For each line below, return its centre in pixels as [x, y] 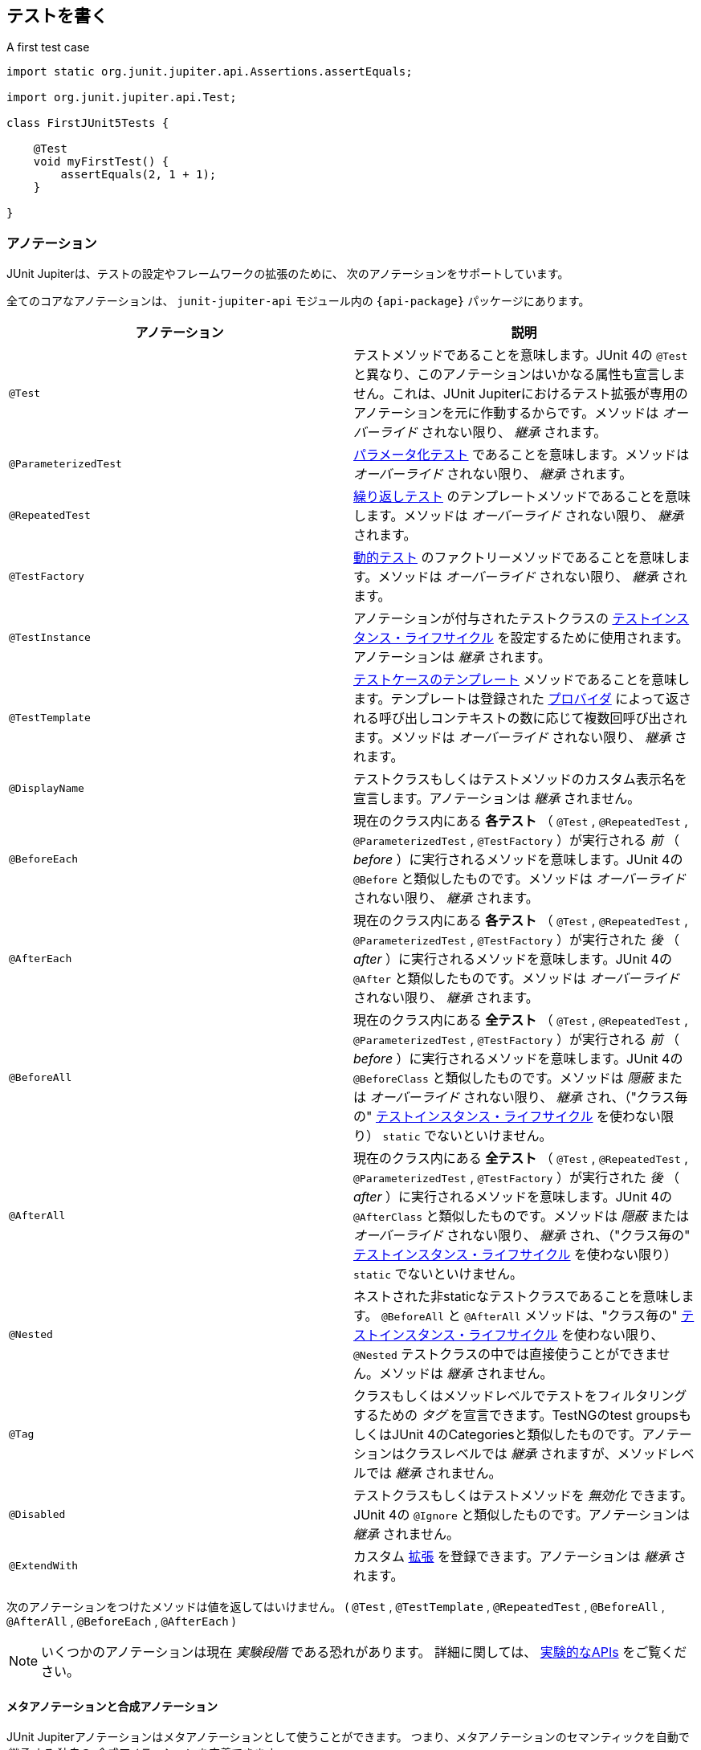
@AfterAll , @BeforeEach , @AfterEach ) [121, 1622]
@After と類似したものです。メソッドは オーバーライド [517, 979]
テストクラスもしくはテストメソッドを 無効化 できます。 [524, 1496]
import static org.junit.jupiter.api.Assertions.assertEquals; [210, 72]
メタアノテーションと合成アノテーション [112, 1706]
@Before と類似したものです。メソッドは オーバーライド [520, 879]
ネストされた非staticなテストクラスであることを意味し [518, 1297]
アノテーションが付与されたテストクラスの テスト [502, 619]
